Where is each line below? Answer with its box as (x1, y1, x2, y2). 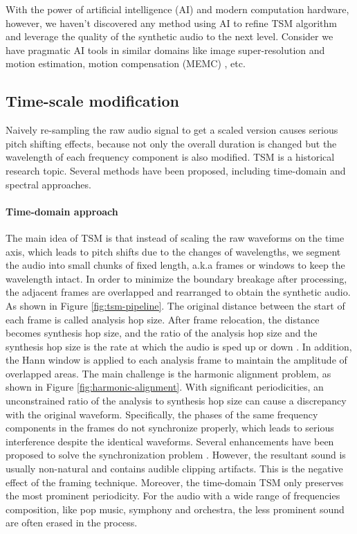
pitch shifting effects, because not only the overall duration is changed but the (6, 136, 337, 150)
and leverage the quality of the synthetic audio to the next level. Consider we (6, 29, 333, 44)
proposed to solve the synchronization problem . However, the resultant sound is (6, 447, 346, 462)
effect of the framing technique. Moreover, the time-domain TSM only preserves (6, 474, 344, 489)
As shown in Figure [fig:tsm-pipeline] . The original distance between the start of (6, 298, 345, 312)
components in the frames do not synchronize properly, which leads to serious (6, 420, 334, 435)
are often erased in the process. (6, 515, 138, 530)
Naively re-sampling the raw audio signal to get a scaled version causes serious (6, 123, 338, 137)
